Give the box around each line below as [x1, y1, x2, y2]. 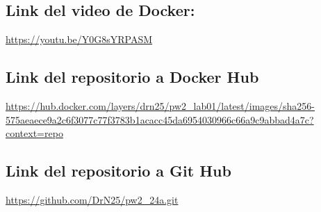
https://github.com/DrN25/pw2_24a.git [6, 192, 179, 206]
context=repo [6, 126, 63, 140]
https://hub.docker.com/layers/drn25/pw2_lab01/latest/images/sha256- [6, 99, 315, 113]
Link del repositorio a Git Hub [6, 160, 231, 181]
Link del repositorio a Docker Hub [6, 66, 259, 88]
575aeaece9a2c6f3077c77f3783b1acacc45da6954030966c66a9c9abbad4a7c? [6, 112, 314, 127]
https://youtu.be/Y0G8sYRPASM [6, 32, 153, 47]
